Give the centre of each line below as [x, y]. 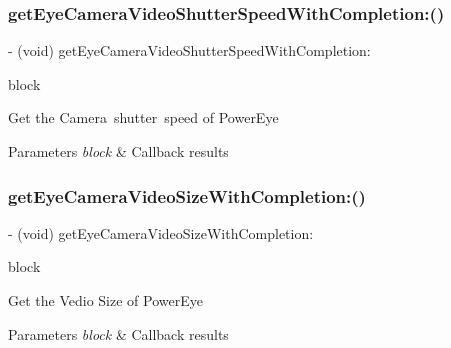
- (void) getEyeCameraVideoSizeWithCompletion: [161, 232]
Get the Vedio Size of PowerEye [105, 300]
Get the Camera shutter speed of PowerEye [143, 117]
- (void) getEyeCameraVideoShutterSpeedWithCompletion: [189, 50]
